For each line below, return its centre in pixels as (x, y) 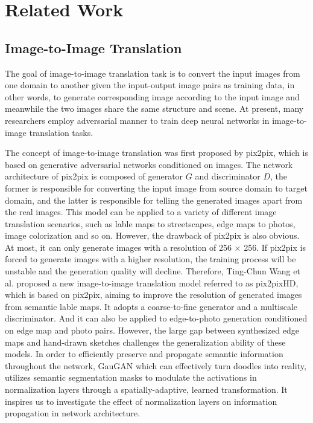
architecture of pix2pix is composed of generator (94, 176)
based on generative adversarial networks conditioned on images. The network (149, 164)
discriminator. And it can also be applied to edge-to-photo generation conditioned (156, 318)
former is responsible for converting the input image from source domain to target (156, 188)
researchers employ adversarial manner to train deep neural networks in (137, 120)
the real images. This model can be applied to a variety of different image (141, 212)
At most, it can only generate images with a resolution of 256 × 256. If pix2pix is (155, 247)
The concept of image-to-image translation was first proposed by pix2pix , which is (156, 153)
